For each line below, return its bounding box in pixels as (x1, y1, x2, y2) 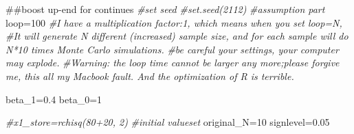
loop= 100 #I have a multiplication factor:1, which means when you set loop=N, (5, 15, 342, 29)
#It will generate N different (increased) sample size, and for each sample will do (5, 29, 349, 43)
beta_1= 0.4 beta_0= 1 (5, 92, 102, 106)
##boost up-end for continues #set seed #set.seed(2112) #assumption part (5, 2, 325, 16)
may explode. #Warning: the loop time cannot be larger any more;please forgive (5, 55, 340, 70)
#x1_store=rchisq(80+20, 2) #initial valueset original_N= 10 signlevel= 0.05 (5, 115, 330, 129)
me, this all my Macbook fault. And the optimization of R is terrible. (5, 68, 294, 83)
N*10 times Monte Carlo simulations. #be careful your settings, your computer (5, 42, 339, 56)
